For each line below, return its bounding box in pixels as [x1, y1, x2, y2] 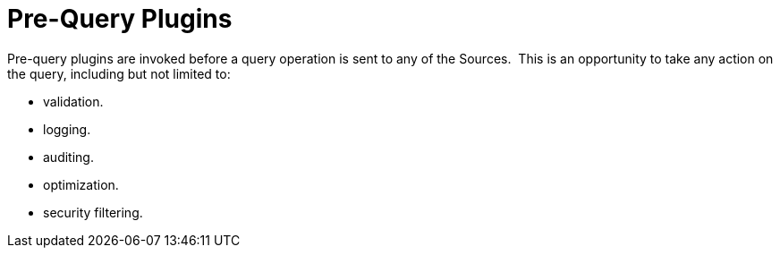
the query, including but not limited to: [7, 65, 231, 81]
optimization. [43, 176, 119, 192]
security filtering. [43, 204, 143, 220]
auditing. [43, 149, 94, 165]
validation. [43, 93, 104, 109]
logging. [43, 121, 91, 137]
